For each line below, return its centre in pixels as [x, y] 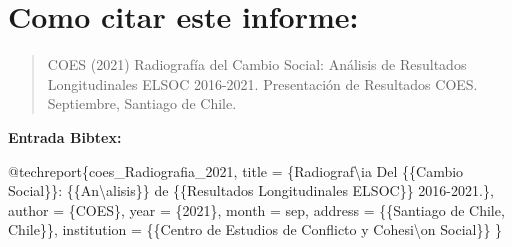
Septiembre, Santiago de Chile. [142, 103]
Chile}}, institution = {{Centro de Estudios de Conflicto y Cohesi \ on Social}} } [255, 229]
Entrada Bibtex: [65, 136]
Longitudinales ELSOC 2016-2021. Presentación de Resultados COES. [262, 83]
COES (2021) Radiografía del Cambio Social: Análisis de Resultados [257, 64]
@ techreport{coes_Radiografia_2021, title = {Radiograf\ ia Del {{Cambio [236, 170]
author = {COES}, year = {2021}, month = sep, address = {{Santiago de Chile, [256, 209]
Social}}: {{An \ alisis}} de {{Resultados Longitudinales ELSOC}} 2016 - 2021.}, [251, 190]
